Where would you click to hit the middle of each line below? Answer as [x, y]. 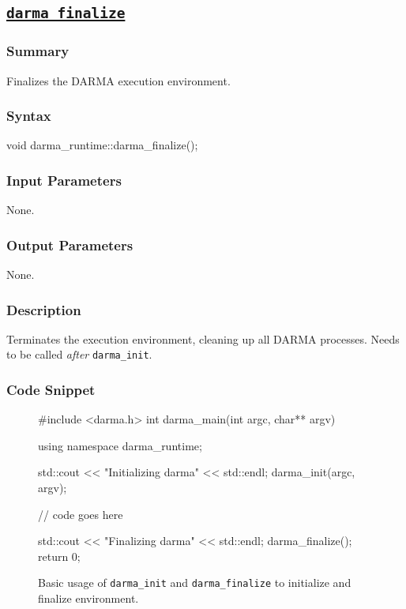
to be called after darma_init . [79, 354]
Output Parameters [70, 244]
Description [44, 309]
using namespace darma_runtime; [120, 445]
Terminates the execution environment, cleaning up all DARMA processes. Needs [203, 338]
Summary [38, 51]
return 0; [59, 556]
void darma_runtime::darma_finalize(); [102, 145]
